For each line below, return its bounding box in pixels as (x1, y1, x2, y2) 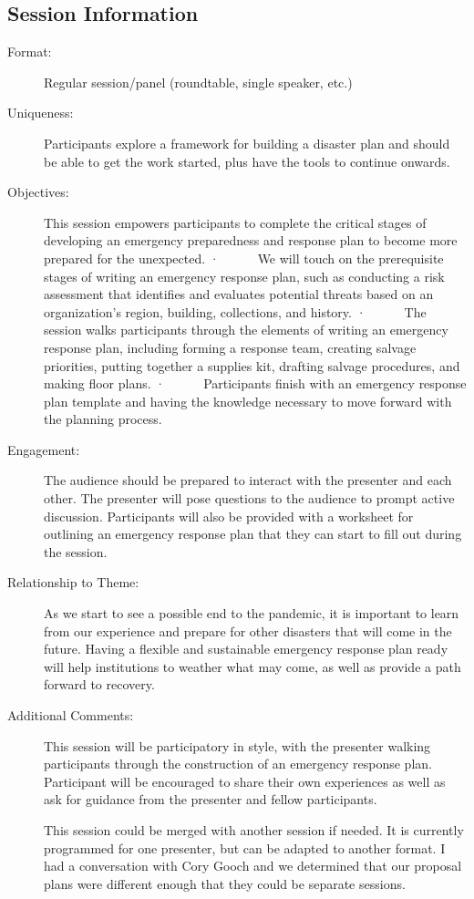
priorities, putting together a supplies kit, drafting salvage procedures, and (44, 356, 460, 375)
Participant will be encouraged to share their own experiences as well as (44, 771, 446, 790)
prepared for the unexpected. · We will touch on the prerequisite (44, 248, 444, 267)
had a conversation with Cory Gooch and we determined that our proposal (44, 856, 462, 875)
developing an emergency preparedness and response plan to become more (44, 231, 458, 250)
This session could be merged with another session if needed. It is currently (44, 820, 464, 839)
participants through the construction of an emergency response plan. (44, 754, 432, 773)
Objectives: (7, 182, 69, 201)
